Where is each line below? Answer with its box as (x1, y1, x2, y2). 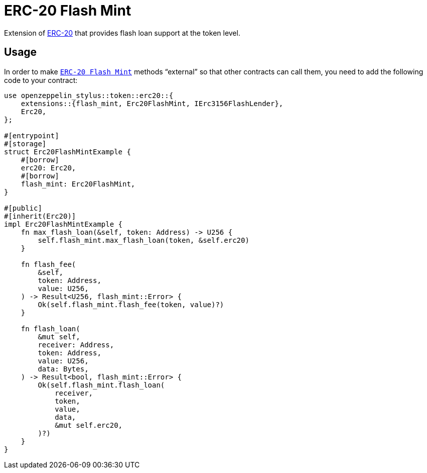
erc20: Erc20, (21, 163, 76, 172)
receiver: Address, (38, 340, 114, 349)
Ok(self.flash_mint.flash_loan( (38, 381, 165, 389)
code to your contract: (4, 75, 78, 84)
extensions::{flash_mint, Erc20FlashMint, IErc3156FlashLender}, (21, 99, 283, 108)
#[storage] (4, 139, 47, 148)
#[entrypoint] (4, 131, 59, 140)
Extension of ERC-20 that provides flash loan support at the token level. (4, 28, 240, 37)
